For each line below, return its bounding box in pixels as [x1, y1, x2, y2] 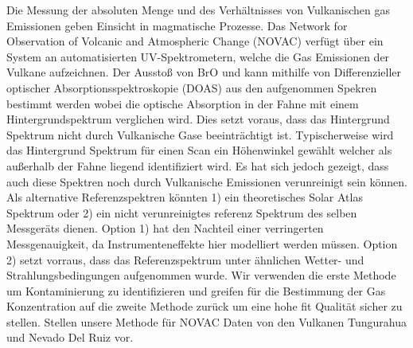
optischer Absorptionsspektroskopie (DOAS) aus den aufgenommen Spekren [6, 79, 377, 96]
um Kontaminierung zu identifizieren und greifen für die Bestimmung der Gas [6, 282, 386, 299]
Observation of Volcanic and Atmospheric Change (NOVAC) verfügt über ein [6, 33, 384, 49]
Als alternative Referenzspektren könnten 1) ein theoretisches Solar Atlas [6, 189, 363, 205]
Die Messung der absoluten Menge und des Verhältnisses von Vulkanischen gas [6, 2, 391, 18]
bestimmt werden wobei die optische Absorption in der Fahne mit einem [6, 95, 359, 111]
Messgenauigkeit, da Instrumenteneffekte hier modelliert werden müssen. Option [6, 235, 398, 252]
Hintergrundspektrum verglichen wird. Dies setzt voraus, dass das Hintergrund [6, 111, 390, 127]
